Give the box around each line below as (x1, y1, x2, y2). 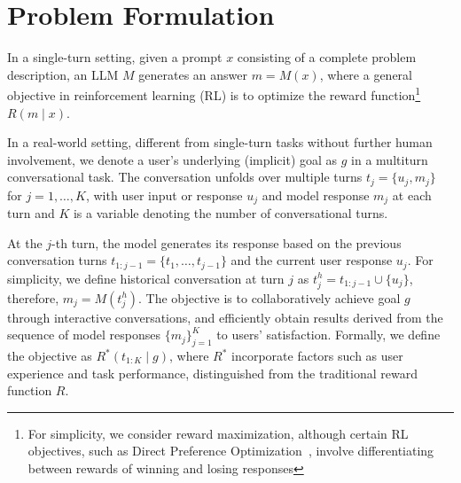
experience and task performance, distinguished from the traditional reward (7, 363, 418, 382)
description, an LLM (7, 65, 119, 83)
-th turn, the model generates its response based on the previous (51, 233, 402, 252)
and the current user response (230, 251, 393, 269)
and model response (262, 185, 370, 204)
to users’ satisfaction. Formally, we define (216, 325, 441, 344)
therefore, (7, 288, 59, 307)
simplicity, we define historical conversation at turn (7, 269, 285, 287)
